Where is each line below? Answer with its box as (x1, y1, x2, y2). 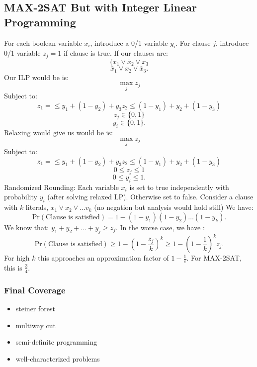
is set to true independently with (129, 182, 229, 192)
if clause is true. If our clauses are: (63, 48, 168, 58)
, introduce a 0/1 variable (90, 37, 168, 48)
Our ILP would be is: (4, 72, 69, 82)
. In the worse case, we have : (115, 222, 205, 232)
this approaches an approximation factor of (38, 253, 169, 263)
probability (4, 191, 37, 202)
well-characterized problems (15, 353, 100, 364)
